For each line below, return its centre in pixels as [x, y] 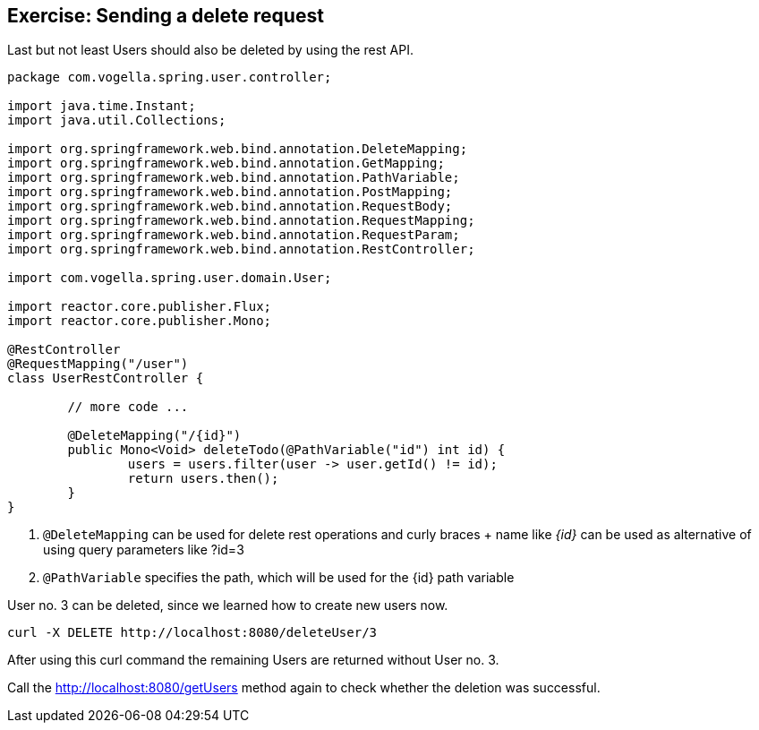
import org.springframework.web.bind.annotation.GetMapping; [226, 163]
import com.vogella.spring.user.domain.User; [170, 278]
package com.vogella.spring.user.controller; [170, 77]
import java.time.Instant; [102, 106]
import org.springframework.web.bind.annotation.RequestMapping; [241, 221]
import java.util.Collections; [117, 120]
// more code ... [128, 407]
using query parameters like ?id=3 [144, 550]
